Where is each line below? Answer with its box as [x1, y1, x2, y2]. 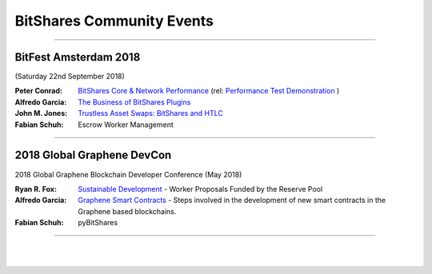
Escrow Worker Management [78, 120, 174, 129]
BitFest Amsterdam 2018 [14, 50, 141, 64]
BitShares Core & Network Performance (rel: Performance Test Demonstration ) [78, 86, 340, 96]
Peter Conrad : [14, 86, 63, 96]
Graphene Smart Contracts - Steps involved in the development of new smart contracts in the [78, 196, 386, 205]
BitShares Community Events [14, 12, 214, 30]
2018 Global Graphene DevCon [14, 149, 172, 162]
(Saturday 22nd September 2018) [14, 72, 126, 81]
